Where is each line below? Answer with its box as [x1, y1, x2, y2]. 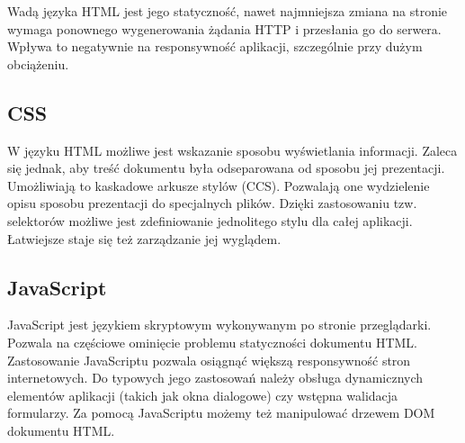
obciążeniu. [7, 54, 69, 73]
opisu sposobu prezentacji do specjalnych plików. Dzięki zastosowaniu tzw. [7, 194, 417, 212]
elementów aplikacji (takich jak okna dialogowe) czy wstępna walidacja [7, 385, 398, 404]
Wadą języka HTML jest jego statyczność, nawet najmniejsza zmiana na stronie [7, 2, 448, 20]
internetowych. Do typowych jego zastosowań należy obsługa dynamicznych [7, 368, 424, 387]
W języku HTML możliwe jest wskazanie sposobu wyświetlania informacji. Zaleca [7, 140, 458, 159]
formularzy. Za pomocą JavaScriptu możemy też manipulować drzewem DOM [7, 403, 435, 422]
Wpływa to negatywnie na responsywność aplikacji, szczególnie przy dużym [7, 37, 423, 56]
